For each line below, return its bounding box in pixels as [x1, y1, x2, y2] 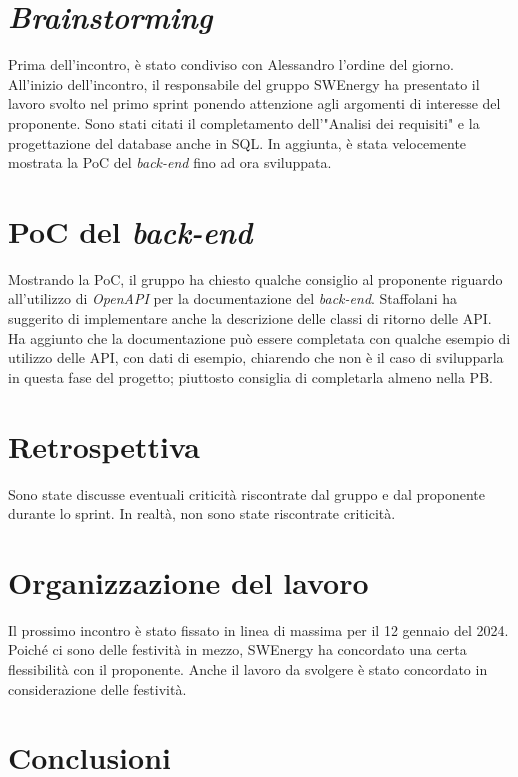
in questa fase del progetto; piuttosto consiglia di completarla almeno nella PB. [8, 366, 493, 387]
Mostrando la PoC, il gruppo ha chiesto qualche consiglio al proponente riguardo [8, 268, 503, 289]
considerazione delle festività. [8, 678, 187, 699]
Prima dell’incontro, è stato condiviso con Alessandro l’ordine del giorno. [8, 54, 455, 75]
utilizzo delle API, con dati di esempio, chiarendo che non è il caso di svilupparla [8, 347, 504, 368]
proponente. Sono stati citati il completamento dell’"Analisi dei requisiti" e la [8, 112, 480, 133]
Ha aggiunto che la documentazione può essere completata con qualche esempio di [8, 327, 511, 348]
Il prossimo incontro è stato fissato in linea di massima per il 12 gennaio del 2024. [8, 619, 509, 640]
